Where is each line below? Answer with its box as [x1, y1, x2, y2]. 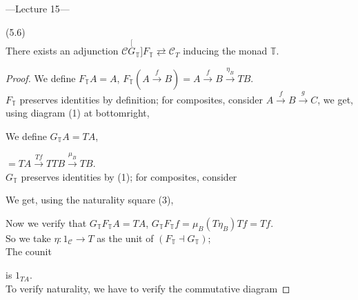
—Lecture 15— [6, 1, 70, 15]
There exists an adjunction [6, 43, 119, 58]
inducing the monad [183, 43, 268, 58]
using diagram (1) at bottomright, [6, 106, 150, 120]
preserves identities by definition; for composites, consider [19, 92, 263, 106]
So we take [6, 230, 51, 245]
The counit [6, 244, 52, 259]
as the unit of [97, 230, 154, 245]
